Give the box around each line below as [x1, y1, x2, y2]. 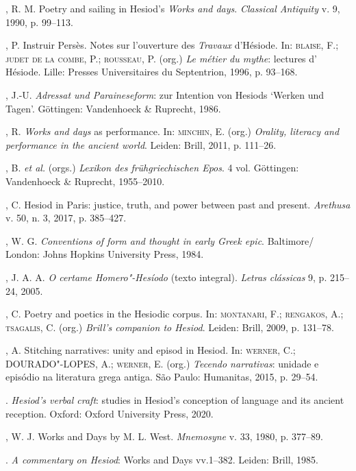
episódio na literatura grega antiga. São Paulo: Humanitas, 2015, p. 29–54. [5, 370, 318, 384]
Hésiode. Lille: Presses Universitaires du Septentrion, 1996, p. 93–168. [5, 64, 298, 79]
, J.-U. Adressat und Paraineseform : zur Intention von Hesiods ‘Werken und [5, 87, 324, 101]
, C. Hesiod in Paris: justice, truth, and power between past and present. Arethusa [5, 197, 351, 211]
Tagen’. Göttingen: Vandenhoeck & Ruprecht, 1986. [5, 101, 221, 115]
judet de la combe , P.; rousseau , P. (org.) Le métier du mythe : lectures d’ [5, 51, 317, 65]
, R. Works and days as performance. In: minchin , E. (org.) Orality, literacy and [5, 124, 340, 138]
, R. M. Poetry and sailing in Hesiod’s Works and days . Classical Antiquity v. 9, [5, 1, 340, 15]
